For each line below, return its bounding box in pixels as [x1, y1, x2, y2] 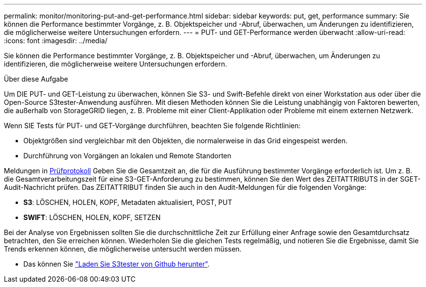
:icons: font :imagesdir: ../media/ [4, 36, 107, 45]
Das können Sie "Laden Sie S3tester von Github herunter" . [23, 260, 210, 268]
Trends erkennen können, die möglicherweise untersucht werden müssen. [4, 245, 242, 253]
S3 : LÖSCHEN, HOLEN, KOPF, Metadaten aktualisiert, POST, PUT [23, 198, 232, 206]
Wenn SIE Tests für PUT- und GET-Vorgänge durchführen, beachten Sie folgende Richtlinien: [4, 121, 301, 130]
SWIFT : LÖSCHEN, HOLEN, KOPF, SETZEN [23, 213, 161, 221]
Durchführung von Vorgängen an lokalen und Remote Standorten [23, 152, 231, 160]
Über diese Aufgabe [4, 75, 68, 83]
